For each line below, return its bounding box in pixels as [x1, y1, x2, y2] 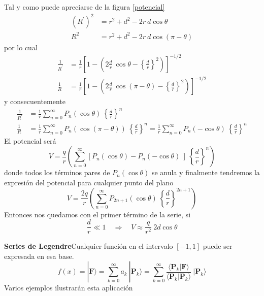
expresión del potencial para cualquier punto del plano [4, 177, 174, 188]
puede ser [203, 241, 233, 251]
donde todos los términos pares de [4, 167, 110, 178]
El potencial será [4, 135, 56, 146]
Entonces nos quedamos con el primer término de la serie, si [4, 209, 191, 219]
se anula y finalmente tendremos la [151, 167, 260, 178]
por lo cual [4, 42, 38, 52]
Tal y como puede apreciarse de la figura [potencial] [4, 2, 165, 12]
